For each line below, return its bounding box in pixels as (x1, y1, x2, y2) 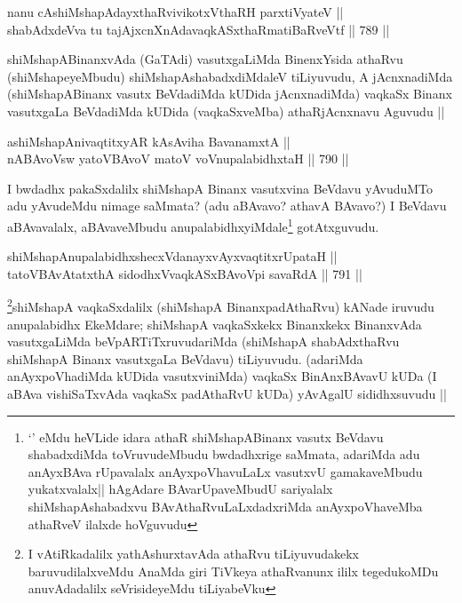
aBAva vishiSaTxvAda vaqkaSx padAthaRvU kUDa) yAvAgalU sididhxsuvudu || (7, 385, 447, 402)
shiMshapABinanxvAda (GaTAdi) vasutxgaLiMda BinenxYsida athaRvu (7, 50, 403, 68)
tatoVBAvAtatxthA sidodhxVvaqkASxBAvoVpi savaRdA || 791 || (7, 264, 362, 282)
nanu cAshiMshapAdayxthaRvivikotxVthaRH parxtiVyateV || (7, 3, 344, 20)
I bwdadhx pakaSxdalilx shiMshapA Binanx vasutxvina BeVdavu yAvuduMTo (7, 179, 434, 197)
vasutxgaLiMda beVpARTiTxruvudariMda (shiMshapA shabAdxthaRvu (7, 332, 400, 351)
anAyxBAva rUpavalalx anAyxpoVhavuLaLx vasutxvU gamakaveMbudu (28, 462, 423, 480)
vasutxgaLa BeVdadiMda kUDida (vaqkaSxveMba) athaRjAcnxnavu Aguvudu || (7, 101, 445, 120)
